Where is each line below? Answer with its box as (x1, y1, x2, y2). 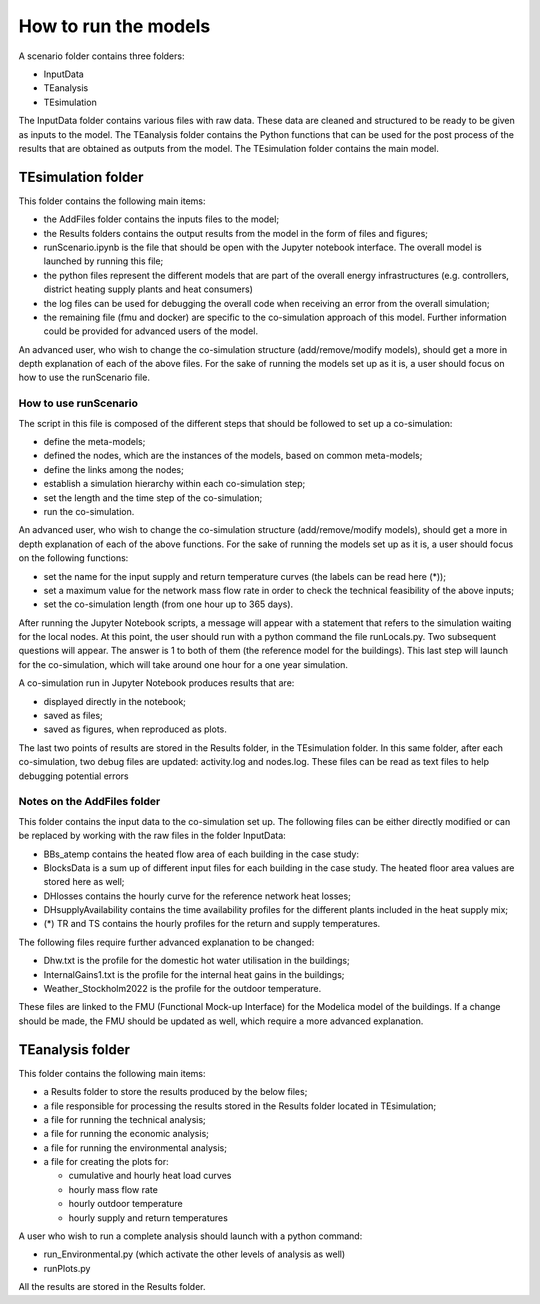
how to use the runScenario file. (18, 371, 150, 384)
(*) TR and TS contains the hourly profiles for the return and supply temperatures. (43, 918, 381, 930)
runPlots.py (43, 1262, 91, 1274)
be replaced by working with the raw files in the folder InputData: (18, 830, 287, 842)
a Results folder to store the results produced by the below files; (43, 1086, 308, 1098)
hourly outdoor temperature (68, 1198, 184, 1210)
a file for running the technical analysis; (43, 1113, 207, 1125)
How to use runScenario (18, 396, 139, 410)
